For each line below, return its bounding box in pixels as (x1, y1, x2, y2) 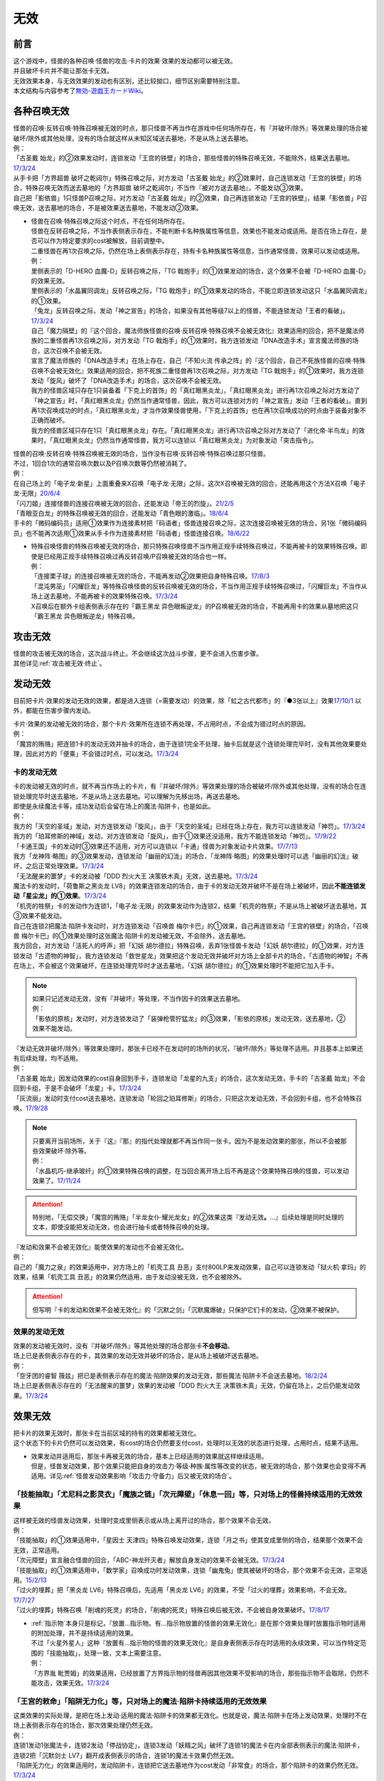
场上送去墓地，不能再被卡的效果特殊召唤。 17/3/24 (31, 592, 178, 601)
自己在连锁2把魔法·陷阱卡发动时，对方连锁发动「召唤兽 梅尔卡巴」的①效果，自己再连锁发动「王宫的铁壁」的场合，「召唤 (13, 921, 369, 930)
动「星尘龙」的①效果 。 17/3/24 (13, 891, 107, 900)
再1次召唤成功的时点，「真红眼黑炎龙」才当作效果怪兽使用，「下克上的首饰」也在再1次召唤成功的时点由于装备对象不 (31, 406, 366, 415)
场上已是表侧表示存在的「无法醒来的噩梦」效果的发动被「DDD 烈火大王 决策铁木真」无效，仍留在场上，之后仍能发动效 (13, 1381, 361, 1390)
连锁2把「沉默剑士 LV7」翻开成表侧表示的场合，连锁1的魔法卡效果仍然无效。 (13, 1751, 238, 1760)
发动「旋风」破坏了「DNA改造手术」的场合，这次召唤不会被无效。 (31, 376, 225, 385)
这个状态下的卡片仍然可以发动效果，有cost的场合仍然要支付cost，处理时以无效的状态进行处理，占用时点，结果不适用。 (13, 1439, 363, 1448)
